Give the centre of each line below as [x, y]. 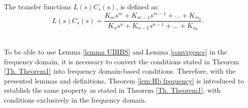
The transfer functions [38, 6]
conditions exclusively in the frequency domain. [75, 99]
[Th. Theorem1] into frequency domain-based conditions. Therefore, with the [120, 71]
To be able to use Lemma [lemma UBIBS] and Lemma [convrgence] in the [116, 52]
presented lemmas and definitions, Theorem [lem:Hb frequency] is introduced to [124, 80]
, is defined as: [138, 6]
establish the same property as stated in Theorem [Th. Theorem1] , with [112, 90]
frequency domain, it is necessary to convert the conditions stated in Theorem [122, 61]
